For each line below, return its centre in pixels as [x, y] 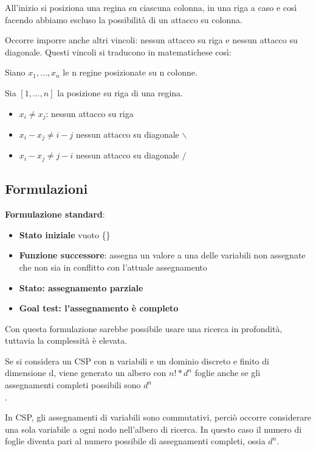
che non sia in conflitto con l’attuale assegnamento [113, 267]
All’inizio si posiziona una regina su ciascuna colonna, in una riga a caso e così [151, 7]
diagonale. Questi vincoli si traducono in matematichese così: [118, 51]
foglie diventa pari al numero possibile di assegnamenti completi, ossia [135, 441]
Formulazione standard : [55, 214]
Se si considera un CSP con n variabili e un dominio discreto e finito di [137, 360]
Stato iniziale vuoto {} [65, 234]
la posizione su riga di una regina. [120, 92]
